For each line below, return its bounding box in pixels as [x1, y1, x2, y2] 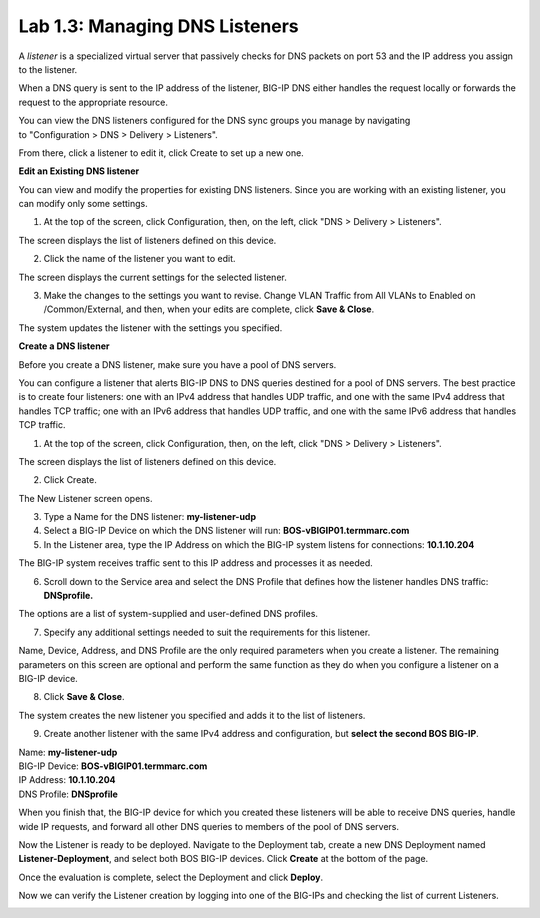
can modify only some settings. [18, 198, 149, 210]
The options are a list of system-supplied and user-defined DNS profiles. [18, 608, 319, 620]
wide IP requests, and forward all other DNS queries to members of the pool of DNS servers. [18, 820, 400, 832]
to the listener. [18, 63, 78, 75]
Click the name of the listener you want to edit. [43, 253, 236, 265]
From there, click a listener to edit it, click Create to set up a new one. [18, 146, 304, 159]
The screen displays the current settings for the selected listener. [18, 271, 287, 283]
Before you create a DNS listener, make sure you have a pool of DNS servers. [18, 358, 337, 370]
